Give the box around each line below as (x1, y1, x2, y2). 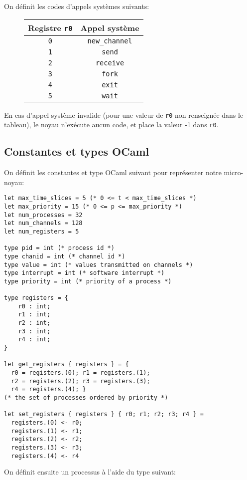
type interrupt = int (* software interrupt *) (4, 269, 165, 277)
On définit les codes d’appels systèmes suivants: (4, 1, 149, 11)
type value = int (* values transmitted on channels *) (4, 261, 193, 268)
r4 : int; (18, 336, 51, 343)
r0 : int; (18, 302, 51, 310)
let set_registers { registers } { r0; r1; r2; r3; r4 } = (4, 411, 204, 418)
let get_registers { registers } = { (4, 361, 129, 368)
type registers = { (4, 294, 68, 302)
